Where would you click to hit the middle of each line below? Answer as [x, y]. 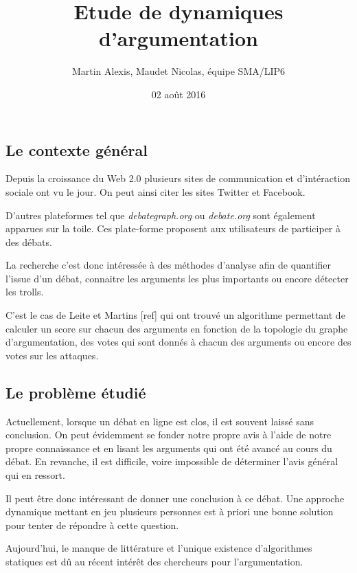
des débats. [29, 241]
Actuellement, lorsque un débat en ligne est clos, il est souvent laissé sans [160, 421]
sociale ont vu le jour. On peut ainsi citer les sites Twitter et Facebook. [156, 191]
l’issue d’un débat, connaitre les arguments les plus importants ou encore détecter [177, 278]
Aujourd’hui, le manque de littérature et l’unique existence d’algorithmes [159, 548]
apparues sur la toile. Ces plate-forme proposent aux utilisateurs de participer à [173, 228]
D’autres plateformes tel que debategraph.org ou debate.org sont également [161, 215]
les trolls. [25, 292]
